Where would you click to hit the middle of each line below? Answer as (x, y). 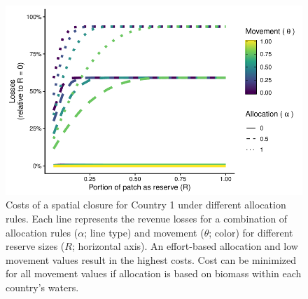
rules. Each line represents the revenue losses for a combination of (147, 218)
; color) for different (251, 232)
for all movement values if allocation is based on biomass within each (154, 273)
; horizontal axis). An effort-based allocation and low (185, 246)
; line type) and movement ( (144, 232)
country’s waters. (42, 287)
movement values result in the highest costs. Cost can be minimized (151, 259)
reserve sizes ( (35, 246)
